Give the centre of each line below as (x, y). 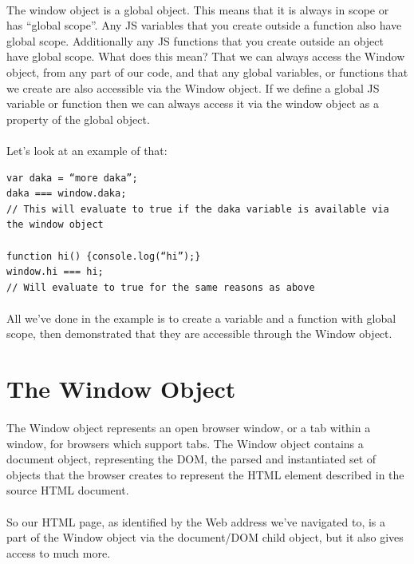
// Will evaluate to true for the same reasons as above (161, 287)
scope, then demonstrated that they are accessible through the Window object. (199, 334)
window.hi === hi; (55, 272)
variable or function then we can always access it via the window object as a (193, 103)
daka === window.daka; (67, 194)
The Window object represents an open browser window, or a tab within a (189, 428)
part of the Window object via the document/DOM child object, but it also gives (205, 537)
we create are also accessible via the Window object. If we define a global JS (193, 87)
